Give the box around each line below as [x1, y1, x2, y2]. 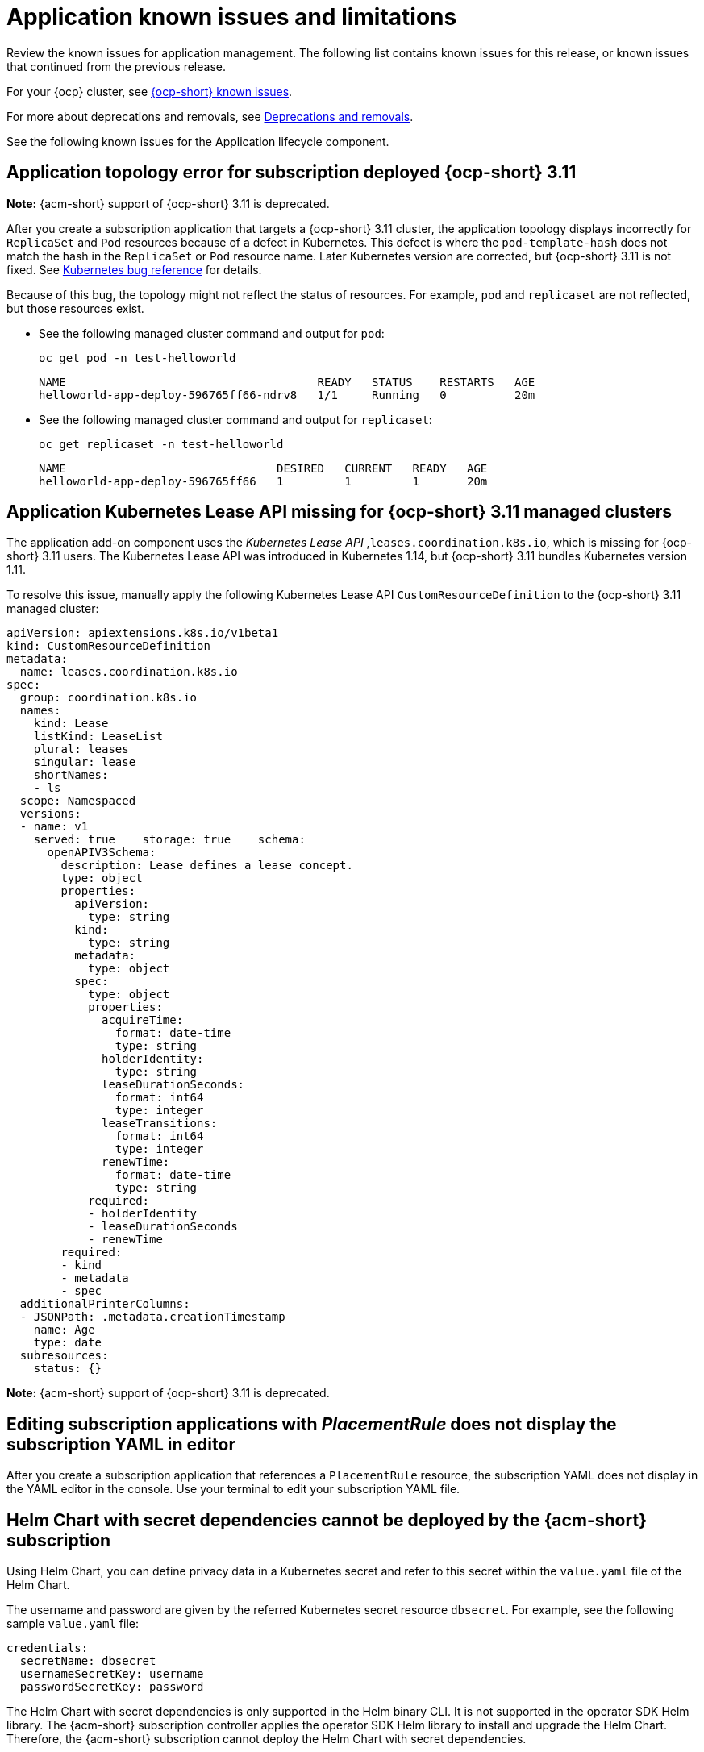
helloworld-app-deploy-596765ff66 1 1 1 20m [39, 474, 488, 488]
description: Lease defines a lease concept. [60, 859, 353, 872]
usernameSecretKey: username [19, 1667, 204, 1681]
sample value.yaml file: [6, 1617, 139, 1631]
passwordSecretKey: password [19, 1680, 204, 1694]
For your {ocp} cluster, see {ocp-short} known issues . [6, 84, 293, 98]
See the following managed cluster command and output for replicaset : [39, 412, 432, 427]
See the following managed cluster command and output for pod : [39, 326, 385, 340]
